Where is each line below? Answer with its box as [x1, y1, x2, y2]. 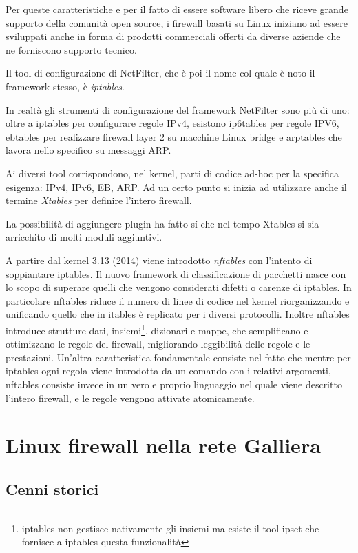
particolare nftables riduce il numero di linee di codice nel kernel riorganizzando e [6, 293, 350, 308]
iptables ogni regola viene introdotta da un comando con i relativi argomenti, [6, 363, 331, 378]
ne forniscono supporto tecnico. [6, 42, 137, 57]
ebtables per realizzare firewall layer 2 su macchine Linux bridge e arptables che [6, 129, 342, 143]
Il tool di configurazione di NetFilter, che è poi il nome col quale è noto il [6, 66, 315, 80]
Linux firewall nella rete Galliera [6, 431, 321, 459]
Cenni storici [6, 478, 99, 499]
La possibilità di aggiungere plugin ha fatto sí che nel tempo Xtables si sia [6, 216, 319, 230]
